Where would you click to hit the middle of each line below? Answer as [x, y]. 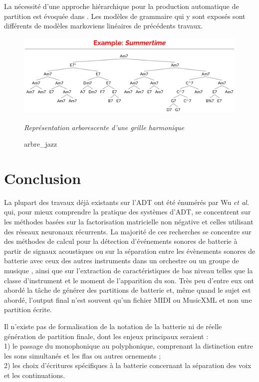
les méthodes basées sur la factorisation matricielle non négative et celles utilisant [129, 222]
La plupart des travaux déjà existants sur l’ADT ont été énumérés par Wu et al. [127, 202]
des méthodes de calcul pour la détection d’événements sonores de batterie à [121, 241]
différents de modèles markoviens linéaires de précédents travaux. [104, 26]
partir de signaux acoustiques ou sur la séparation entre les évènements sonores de [130, 251]
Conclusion [43, 178]
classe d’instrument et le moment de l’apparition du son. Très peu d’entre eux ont [129, 280]
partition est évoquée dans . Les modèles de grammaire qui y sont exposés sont [125, 16]
